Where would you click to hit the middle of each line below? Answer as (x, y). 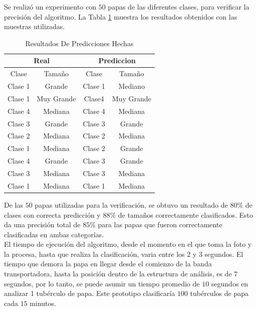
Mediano (132, 86)
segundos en (230, 283)
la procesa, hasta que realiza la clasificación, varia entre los (94, 254)
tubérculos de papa (219, 293)
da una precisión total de (42, 224)
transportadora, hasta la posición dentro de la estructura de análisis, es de (118, 274)
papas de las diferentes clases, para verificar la (179, 7)
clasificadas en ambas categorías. (54, 234)
